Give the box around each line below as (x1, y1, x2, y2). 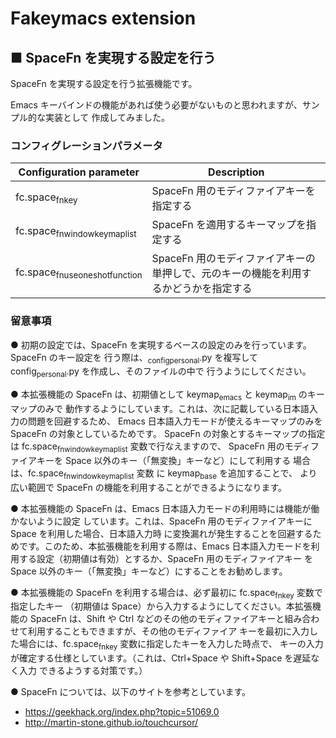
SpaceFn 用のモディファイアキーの (151, 252, 316, 266)
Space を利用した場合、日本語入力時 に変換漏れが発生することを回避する (10, 527, 313, 539)
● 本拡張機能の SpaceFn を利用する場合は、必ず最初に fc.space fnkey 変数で (10, 586, 323, 601)
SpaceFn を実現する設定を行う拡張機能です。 (10, 78, 198, 89)
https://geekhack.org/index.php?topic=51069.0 (24, 706, 220, 718)
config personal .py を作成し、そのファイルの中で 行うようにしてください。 (10, 365, 312, 380)
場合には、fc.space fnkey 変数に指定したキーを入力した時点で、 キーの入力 (18, 638, 324, 652)
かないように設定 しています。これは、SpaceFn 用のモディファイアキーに (10, 515, 313, 527)
